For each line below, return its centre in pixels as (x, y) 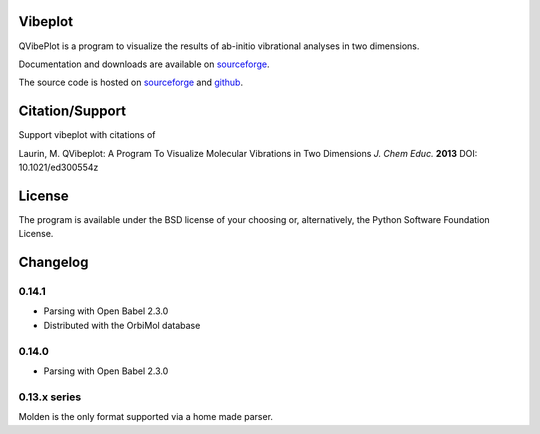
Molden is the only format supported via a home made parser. (146, 417)
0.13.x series (50, 397)
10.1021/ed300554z (58, 167)
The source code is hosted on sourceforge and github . (131, 82)
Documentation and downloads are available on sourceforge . (144, 64)
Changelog (53, 262)
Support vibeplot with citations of (87, 135)
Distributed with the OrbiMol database (122, 325)
